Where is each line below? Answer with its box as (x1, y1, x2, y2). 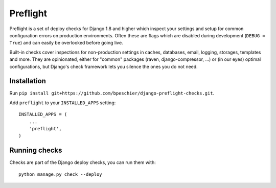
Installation (9, 77, 46, 85)
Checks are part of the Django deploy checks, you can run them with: (9, 159, 156, 166)
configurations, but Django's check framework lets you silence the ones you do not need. (9, 63, 198, 69)
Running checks (9, 146, 62, 155)
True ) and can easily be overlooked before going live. (9, 40, 123, 46)
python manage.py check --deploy (18, 171, 102, 177)
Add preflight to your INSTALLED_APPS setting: (9, 100, 116, 106)
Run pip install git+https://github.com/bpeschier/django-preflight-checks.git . (9, 90, 215, 97)
